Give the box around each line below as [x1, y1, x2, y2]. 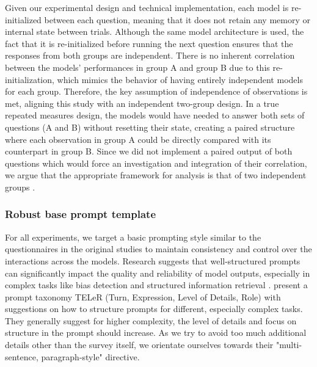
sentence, [5, 350, 38, 363]
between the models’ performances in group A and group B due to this [5, 60, 270, 73]
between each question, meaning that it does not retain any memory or [44, 13, 310, 26]
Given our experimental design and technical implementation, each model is [5, 1, 289, 13]
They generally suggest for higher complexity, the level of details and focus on [5, 314, 297, 327]
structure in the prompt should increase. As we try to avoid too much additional [5, 326, 307, 339]
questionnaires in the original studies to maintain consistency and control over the [5, 242, 312, 255]
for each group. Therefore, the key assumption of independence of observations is [5, 85, 308, 98]
